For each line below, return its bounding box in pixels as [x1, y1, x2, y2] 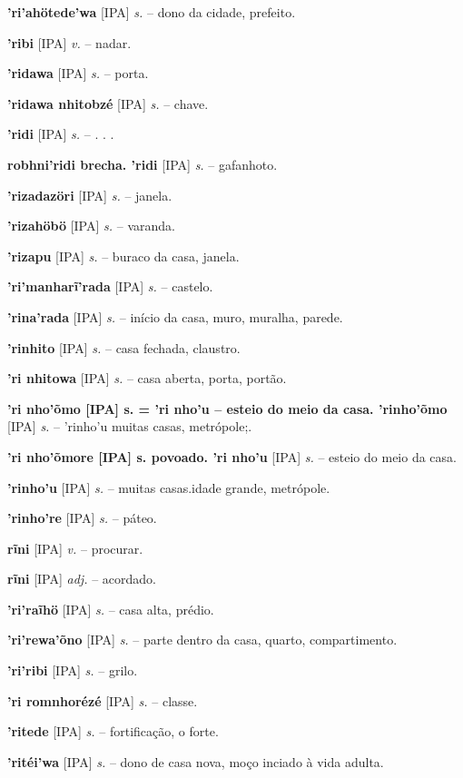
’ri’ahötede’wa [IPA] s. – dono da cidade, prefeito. [7, 3, 296, 21]
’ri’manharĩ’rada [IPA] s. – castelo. [7, 277, 213, 296]
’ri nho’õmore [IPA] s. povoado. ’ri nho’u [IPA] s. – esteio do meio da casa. [7, 447, 457, 466]
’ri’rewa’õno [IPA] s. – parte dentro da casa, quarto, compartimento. [7, 630, 398, 649]
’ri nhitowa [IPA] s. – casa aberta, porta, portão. [7, 369, 287, 388]
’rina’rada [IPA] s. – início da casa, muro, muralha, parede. [7, 307, 343, 326]
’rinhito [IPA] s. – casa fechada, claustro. [7, 338, 241, 357]
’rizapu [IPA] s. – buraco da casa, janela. [7, 246, 240, 265]
